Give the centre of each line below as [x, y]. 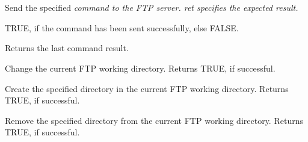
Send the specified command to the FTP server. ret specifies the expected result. [152, 8]
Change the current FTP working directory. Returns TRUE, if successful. [140, 68]
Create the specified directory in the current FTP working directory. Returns [147, 88]
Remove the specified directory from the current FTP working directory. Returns [154, 120]
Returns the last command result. [67, 48]
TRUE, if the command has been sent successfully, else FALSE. [122, 27]
